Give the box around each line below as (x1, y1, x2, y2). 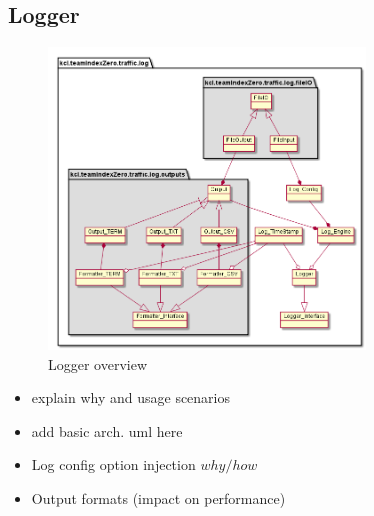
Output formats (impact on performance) (31, 488, 286, 509)
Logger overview (48, 353, 148, 374)
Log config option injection (31, 454, 196, 475)
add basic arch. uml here (31, 420, 183, 441)
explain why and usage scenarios (31, 387, 231, 408)
